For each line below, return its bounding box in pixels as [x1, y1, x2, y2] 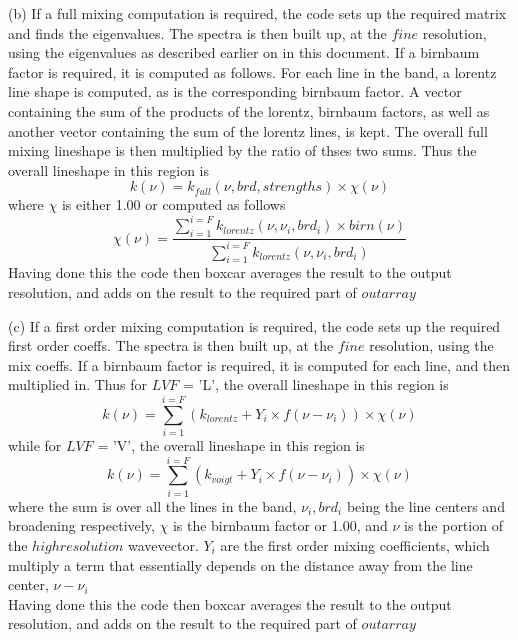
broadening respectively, [8, 515, 155, 536]
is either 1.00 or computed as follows [61, 194, 286, 215]
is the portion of [404, 515, 503, 536]
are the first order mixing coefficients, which [220, 535, 490, 555]
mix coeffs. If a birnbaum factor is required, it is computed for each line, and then [8, 354, 511, 375]
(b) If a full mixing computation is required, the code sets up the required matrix [8, 3, 507, 23]
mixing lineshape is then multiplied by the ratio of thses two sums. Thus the [8, 140, 477, 161]
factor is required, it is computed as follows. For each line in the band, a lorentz [8, 61, 497, 82]
